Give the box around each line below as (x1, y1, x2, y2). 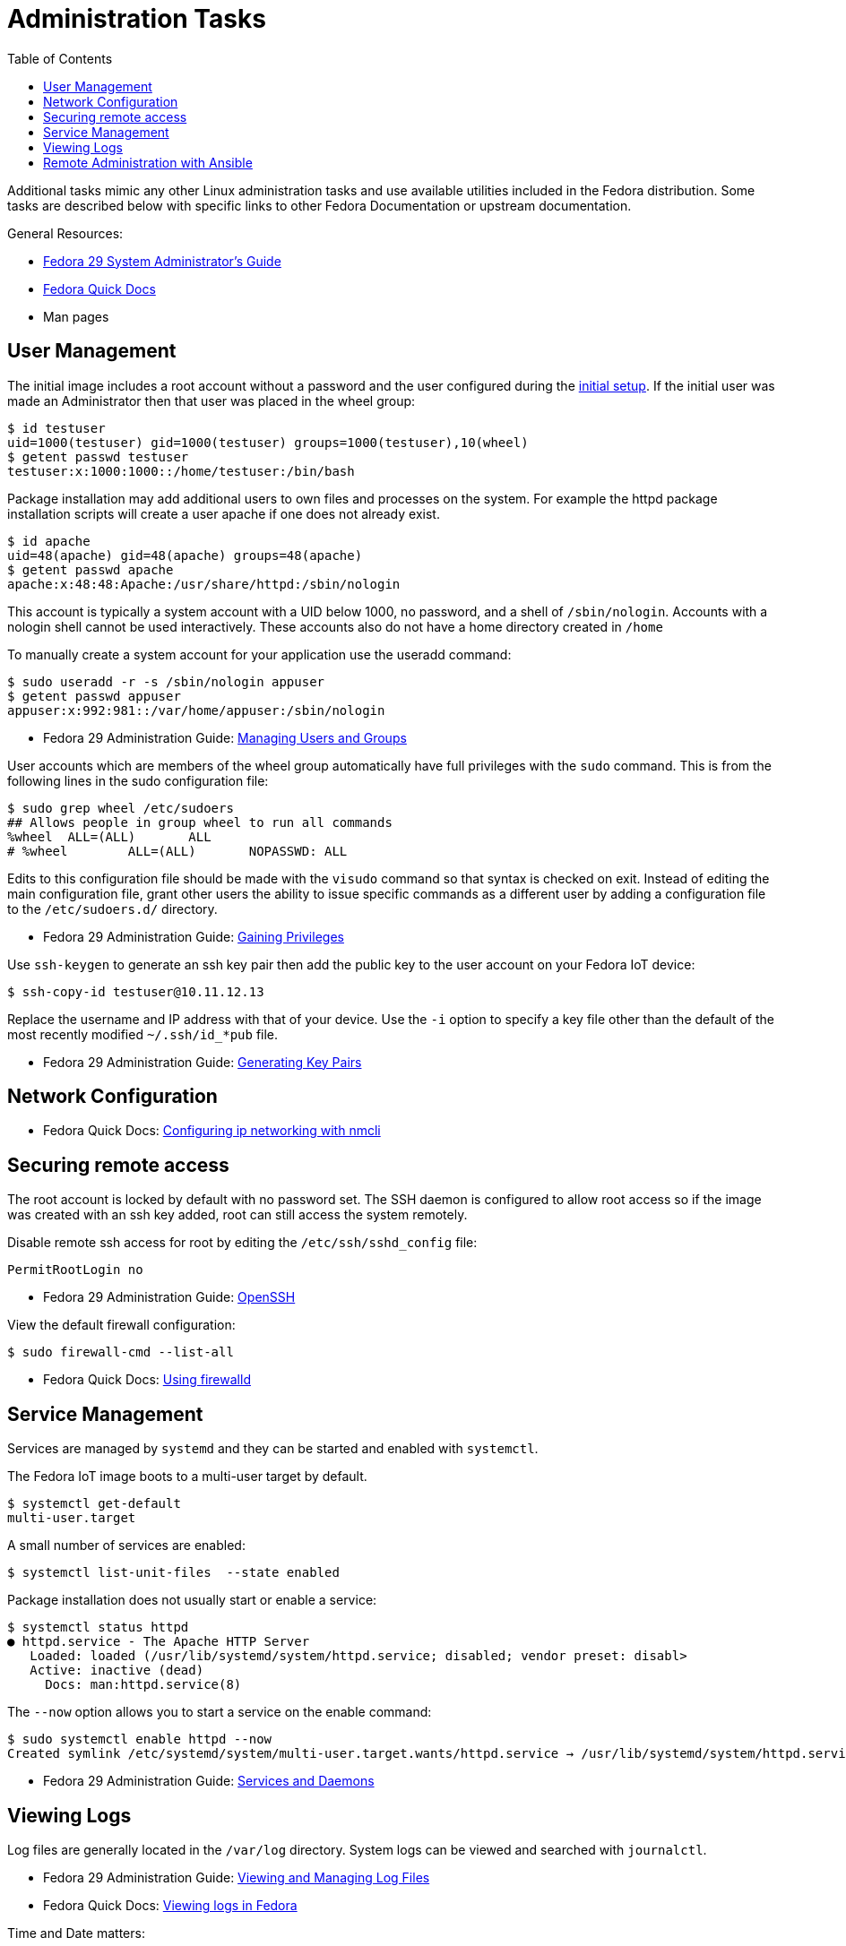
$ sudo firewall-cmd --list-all (7, 1345, 234, 1360)
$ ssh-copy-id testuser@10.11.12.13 (7, 984, 264, 999)
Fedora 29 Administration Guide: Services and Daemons (43, 1773, 375, 1789)
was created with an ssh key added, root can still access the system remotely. (7, 1207, 468, 1223)
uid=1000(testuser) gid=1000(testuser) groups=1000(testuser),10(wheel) (7, 435, 529, 450)
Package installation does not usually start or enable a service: (7, 1592, 377, 1608)
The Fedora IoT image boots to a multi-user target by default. (7, 1468, 367, 1485)
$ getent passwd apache (7, 562, 174, 577)
